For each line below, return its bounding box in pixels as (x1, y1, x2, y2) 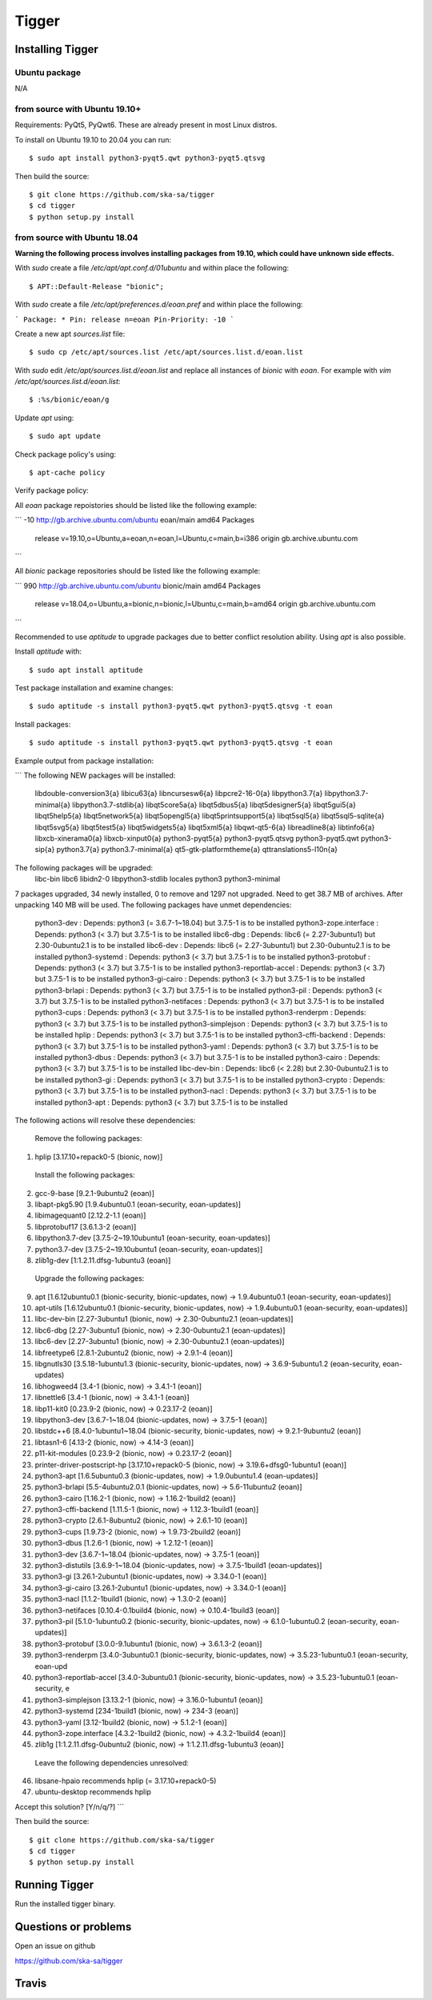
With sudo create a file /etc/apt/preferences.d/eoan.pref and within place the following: (14, 300, 303, 310)
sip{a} (34, 845, 55, 854)
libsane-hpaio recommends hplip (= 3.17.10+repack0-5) (34, 1776, 217, 1786)
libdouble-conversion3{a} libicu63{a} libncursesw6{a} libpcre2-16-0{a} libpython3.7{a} (34, 789, 323, 798)
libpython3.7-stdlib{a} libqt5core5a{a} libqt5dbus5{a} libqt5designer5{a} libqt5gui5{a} (72, 800, 356, 810)
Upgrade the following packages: (34, 1274, 145, 1283)
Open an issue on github (14, 1941, 96, 1951)
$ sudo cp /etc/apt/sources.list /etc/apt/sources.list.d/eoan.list (29, 348, 303, 357)
